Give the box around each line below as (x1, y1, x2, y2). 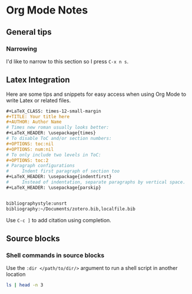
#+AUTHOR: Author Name (6, 119, 62, 125)
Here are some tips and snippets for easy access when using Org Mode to (6, 91, 187, 98)
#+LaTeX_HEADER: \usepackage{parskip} (6, 185, 101, 191)
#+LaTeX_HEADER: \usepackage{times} (6, 130, 96, 136)
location (6, 271, 26, 278)
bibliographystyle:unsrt (6, 201, 67, 206)
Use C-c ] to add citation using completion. (6, 216, 112, 223)
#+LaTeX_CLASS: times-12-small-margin (6, 108, 101, 114)
